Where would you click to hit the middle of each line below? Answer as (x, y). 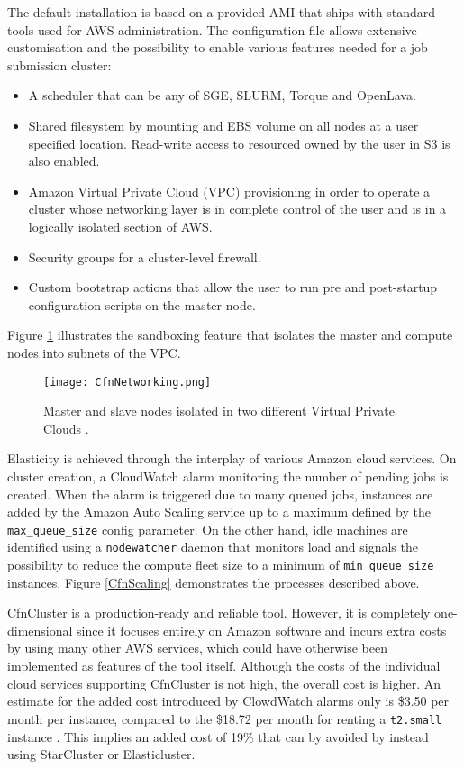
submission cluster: (59, 64)
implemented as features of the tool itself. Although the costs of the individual (224, 666)
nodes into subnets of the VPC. (94, 352)
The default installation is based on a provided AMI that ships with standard (222, 12)
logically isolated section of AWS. (120, 226)
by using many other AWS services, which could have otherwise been (197, 648)
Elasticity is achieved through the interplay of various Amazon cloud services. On (232, 458)
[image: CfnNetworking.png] (127, 382)
